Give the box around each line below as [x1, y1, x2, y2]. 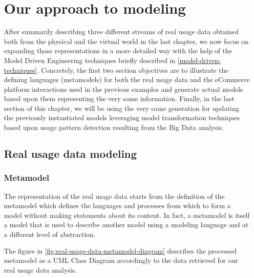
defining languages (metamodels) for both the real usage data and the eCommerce [4, 74, 250, 85]
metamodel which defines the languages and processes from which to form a [4, 200, 231, 211]
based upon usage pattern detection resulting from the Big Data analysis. [4, 122, 224, 132]
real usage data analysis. [4, 264, 77, 275]
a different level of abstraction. [4, 229, 96, 239]
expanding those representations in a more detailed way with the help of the [4, 45, 233, 56]
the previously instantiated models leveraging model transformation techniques [4, 112, 240, 123]
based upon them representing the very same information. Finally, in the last [4, 93, 234, 104]
